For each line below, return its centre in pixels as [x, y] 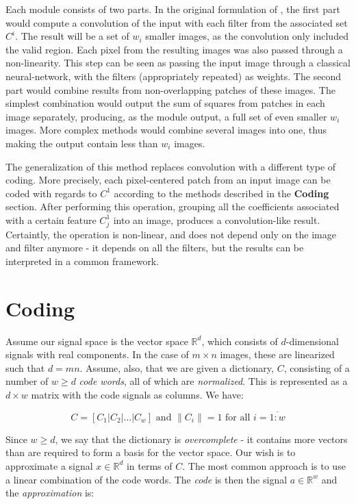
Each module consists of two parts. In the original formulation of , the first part [173, 9]
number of [27, 381]
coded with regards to [51, 193]
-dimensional [312, 341]
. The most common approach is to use [264, 465]
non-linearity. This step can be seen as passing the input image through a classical [178, 63]
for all [238, 417]
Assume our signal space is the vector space [97, 341]
